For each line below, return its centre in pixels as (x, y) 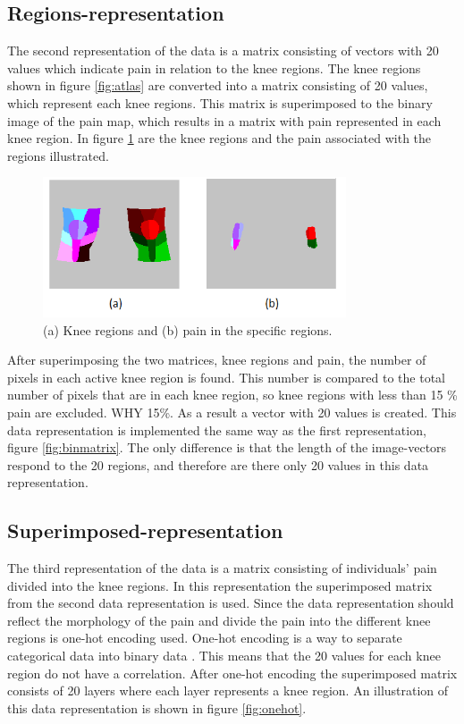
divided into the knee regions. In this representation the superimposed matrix (220, 585)
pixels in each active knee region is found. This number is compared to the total (227, 377)
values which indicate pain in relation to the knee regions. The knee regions (214, 67)
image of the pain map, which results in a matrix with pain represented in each (224, 120)
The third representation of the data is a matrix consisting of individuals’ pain (222, 568)
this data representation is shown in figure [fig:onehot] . (157, 707)
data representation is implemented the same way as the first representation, (217, 429)
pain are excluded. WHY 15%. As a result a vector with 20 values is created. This (232, 412)
